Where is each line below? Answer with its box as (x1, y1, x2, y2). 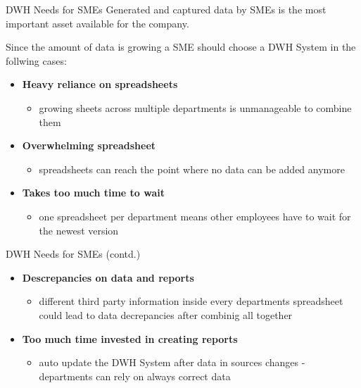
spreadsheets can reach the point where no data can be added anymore (39, 161, 345, 176)
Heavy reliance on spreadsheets (22, 77, 178, 92)
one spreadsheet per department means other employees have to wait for (39, 208, 351, 223)
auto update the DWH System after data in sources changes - (39, 355, 305, 370)
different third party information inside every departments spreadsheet (39, 294, 343, 308)
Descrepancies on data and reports (22, 270, 194, 284)
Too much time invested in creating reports (22, 331, 238, 346)
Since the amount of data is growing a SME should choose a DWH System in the (6, 39, 356, 54)
